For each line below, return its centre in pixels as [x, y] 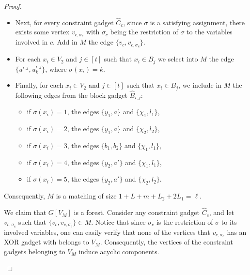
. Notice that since [118, 222]
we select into [178, 59]
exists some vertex [42, 32]
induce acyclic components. [119, 251]
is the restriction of [185, 222]
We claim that [25, 212]
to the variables [210, 32]
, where [56, 69]
